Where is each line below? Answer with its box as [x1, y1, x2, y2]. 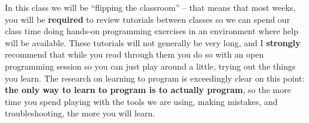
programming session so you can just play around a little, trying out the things [5, 59, 296, 72]
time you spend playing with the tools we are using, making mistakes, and [5, 95, 278, 107]
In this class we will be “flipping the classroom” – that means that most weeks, [5, 1, 296, 13]
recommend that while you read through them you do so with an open [5, 48, 264, 61]
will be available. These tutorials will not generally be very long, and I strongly [5, 36, 301, 49]
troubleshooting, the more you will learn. [5, 107, 155, 119]
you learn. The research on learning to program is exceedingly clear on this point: [5, 71, 305, 84]
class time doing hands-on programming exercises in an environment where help [5, 25, 299, 37]
